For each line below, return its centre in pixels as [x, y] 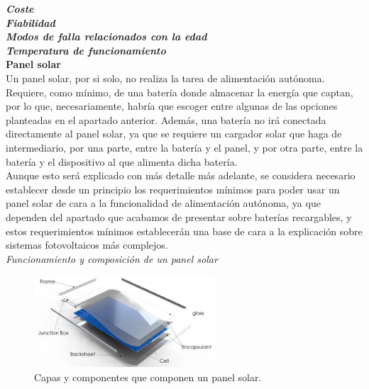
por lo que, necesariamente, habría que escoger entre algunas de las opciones [172, 106]
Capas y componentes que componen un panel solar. [148, 377]
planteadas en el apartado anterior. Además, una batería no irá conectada [166, 119]
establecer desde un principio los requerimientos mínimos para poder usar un [173, 189]
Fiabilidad [31, 22]
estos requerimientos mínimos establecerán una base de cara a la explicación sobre [184, 231]
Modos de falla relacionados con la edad [106, 36]
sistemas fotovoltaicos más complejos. [87, 245]
